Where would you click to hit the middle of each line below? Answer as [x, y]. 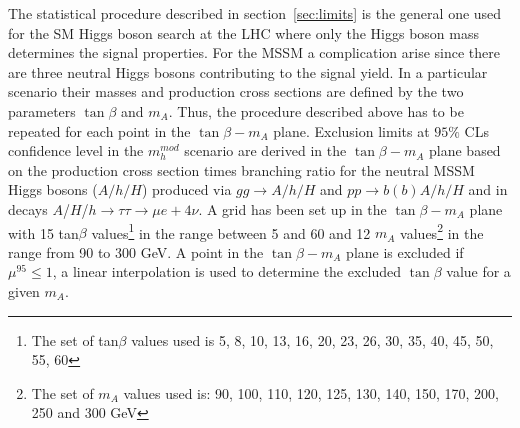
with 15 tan [43, 232]
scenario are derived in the [265, 150]
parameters [42, 110]
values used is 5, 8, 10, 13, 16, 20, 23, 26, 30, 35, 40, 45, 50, [312, 339]
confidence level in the [76, 150]
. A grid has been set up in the [292, 208]
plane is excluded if [405, 251]
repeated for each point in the [99, 130]
